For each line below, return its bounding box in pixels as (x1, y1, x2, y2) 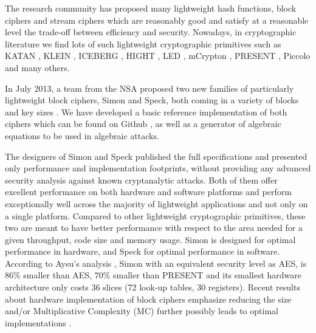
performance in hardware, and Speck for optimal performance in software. (5, 245, 280, 258)
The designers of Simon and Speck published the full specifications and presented (5, 149, 307, 162)
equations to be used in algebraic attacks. (5, 129, 159, 142)
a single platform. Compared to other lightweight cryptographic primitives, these (5, 209, 306, 222)
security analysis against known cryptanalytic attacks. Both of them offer (5, 173, 278, 186)
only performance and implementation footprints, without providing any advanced (5, 162, 311, 174)
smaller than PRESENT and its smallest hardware (113, 269, 302, 281)
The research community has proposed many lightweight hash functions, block (5, 2, 297, 14)
